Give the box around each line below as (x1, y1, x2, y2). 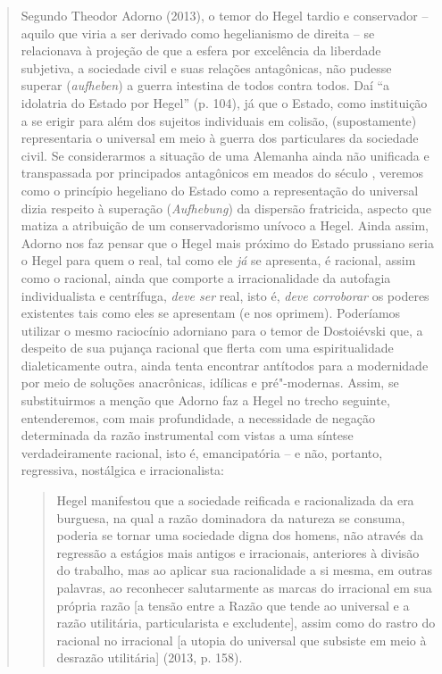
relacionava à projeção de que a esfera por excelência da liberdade (21, 41, 381, 60)
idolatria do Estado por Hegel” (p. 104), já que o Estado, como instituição (21, 93, 428, 112)
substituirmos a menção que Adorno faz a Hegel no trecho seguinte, (21, 391, 390, 410)
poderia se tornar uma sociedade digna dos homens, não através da (56, 526, 424, 545)
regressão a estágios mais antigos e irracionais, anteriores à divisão (56, 543, 420, 562)
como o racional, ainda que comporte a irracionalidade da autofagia (21, 268, 391, 287)
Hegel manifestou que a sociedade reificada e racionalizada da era (56, 491, 414, 510)
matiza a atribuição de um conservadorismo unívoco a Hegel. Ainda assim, (21, 216, 429, 235)
